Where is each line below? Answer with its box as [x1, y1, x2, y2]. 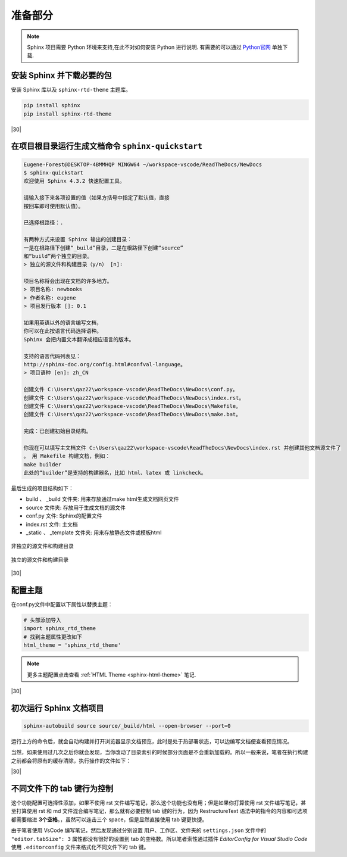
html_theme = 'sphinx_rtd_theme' [23, 642, 121, 649]
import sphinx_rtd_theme [23, 625, 96, 632]
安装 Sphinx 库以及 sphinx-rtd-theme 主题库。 [11, 86, 131, 94]
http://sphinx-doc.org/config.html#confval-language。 [23, 361, 186, 367]
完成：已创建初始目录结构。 [23, 428, 92, 435]
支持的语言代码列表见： [23, 353, 82, 360]
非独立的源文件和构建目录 [11, 543, 74, 550]
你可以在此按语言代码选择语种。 [23, 328, 102, 335]
